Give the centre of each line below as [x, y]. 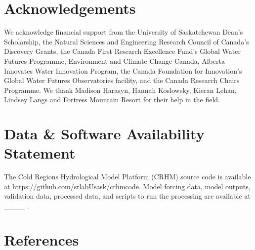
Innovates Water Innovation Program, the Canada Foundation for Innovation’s [123, 70]
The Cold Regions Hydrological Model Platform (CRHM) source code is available [127, 177]
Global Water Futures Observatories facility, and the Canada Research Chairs [122, 80]
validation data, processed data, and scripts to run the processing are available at [127, 196]
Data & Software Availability [104, 134]
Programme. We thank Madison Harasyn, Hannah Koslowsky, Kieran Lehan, [120, 90]
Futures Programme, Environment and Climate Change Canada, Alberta [114, 61]
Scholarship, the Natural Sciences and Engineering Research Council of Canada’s [127, 41]
